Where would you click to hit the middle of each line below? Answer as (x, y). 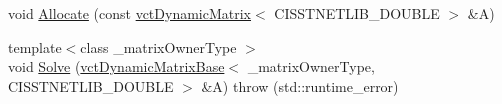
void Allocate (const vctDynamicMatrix (130, 13)
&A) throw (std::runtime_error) (300, 85)
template (35, 46)
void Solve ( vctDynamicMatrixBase (116, 66)
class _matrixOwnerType (158, 46)
